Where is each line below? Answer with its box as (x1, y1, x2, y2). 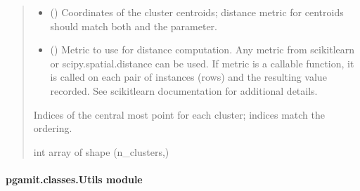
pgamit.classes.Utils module (6, 171, 143, 186)
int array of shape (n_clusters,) (33, 144, 169, 159)
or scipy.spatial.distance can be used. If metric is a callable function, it (50, 55, 354, 70)
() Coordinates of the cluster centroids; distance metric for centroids (50, 5, 344, 19)
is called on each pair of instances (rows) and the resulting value (50, 70, 327, 84)
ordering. (33, 121, 72, 136)
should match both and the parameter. (50, 18, 217, 33)
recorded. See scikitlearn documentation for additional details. (50, 83, 318, 98)
